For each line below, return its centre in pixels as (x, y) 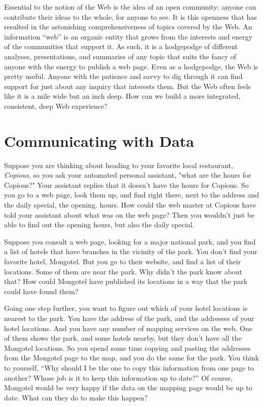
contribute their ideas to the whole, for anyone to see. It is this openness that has (130, 16)
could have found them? (41, 291)
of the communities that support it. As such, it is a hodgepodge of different (121, 46)
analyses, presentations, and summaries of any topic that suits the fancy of (120, 56)
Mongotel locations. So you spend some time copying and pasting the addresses (127, 348)
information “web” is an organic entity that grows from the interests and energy (128, 36)
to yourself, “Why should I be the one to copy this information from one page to (129, 367)
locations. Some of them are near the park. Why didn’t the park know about (123, 271)
